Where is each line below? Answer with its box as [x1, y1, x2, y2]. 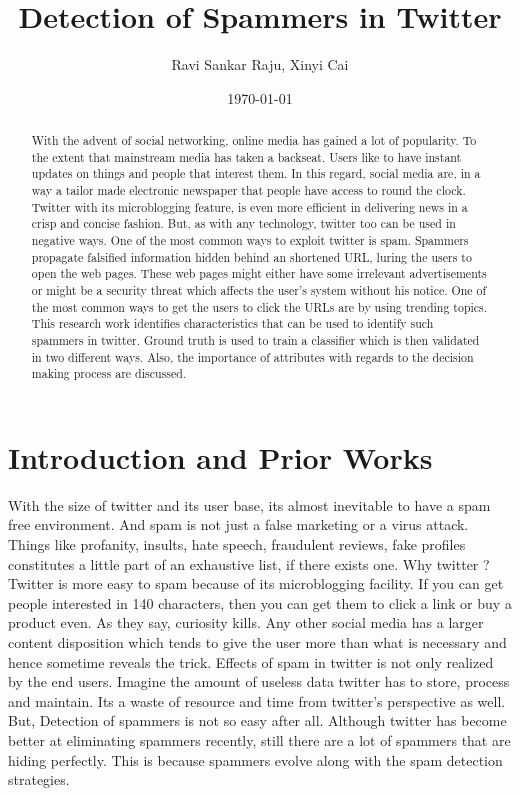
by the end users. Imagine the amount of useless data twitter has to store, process [8, 671, 510, 692]
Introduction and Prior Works [8, 436, 433, 477]
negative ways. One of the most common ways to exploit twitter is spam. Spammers [31, 232, 469, 249]
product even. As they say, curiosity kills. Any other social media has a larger [8, 612, 484, 633]
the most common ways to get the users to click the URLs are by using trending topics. [31, 298, 488, 315]
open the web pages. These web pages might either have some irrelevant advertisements [31, 265, 487, 282]
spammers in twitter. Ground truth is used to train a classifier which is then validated [31, 331, 480, 348]
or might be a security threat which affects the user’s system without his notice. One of [31, 282, 487, 299]
